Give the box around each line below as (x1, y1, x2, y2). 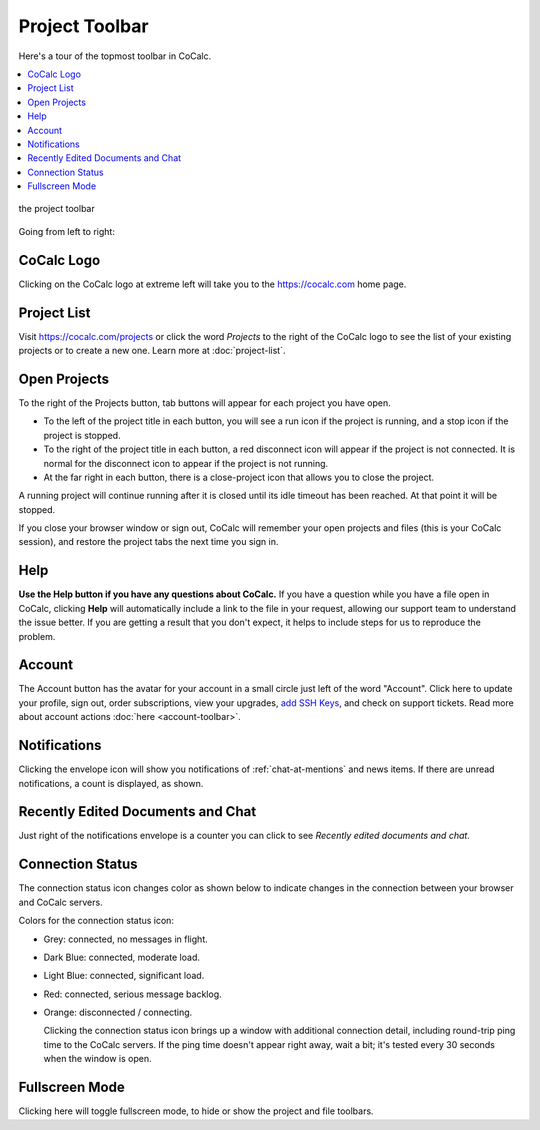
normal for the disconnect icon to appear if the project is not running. (43, 457, 329, 469)
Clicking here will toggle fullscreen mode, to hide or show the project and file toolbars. (18, 1105, 374, 1117)
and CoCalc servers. (18, 896, 104, 908)
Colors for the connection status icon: (18, 915, 175, 927)
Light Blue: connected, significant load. (43, 970, 205, 982)
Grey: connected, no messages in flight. (43, 933, 209, 945)
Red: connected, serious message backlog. (43, 988, 222, 1000)
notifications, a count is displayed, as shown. (18, 777, 204, 789)
